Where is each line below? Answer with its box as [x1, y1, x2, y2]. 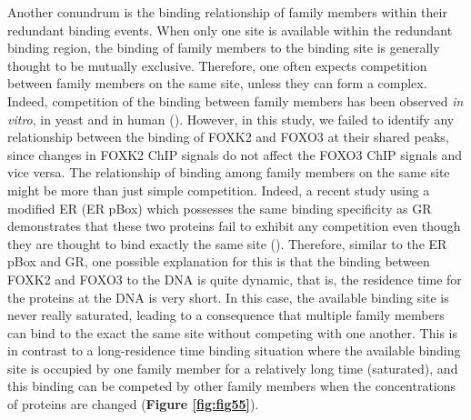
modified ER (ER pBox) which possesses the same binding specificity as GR [7, 198, 432, 217]
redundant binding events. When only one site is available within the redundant [7, 20, 453, 39]
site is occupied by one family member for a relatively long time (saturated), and [7, 358, 458, 377]
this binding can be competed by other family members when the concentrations [7, 376, 456, 395]
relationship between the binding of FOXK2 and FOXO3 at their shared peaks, [7, 127, 449, 146]
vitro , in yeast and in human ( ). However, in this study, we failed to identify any [7, 109, 455, 128]
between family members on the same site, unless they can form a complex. [7, 74, 427, 93]
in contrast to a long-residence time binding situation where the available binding [7, 341, 461, 360]
